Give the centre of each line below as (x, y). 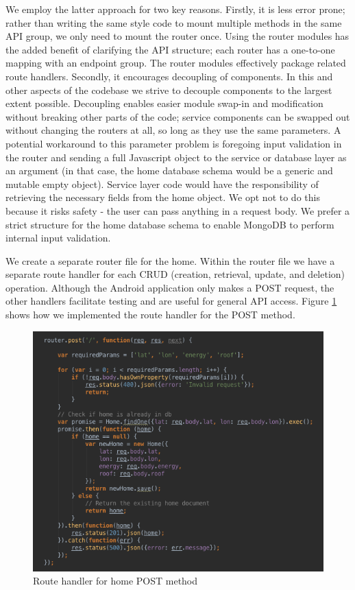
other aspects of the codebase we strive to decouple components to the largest (169, 90)
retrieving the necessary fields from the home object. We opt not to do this (163, 197)
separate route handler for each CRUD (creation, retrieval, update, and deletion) (175, 274)
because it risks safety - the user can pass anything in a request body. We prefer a (178, 210)
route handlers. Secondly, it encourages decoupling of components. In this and (169, 76)
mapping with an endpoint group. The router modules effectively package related (176, 63)
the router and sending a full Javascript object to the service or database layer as (176, 157)
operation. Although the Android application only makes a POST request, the (170, 287)
